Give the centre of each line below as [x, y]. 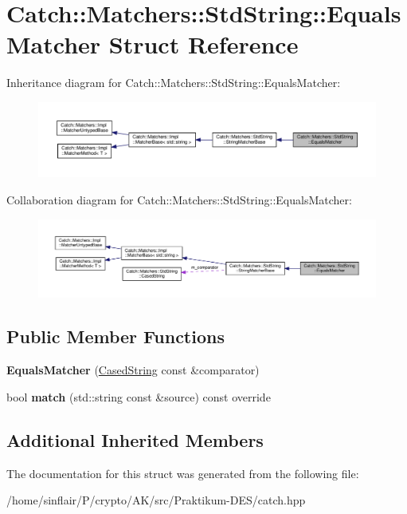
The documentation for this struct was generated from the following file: [183, 473]
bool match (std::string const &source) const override [139, 396]
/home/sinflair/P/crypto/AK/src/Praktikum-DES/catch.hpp [156, 500]
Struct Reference [203, 44]
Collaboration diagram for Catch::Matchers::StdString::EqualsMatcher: [179, 199]
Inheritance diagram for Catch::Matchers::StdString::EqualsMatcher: [174, 83]
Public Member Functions [115, 336]
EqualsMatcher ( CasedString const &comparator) [133, 370]
